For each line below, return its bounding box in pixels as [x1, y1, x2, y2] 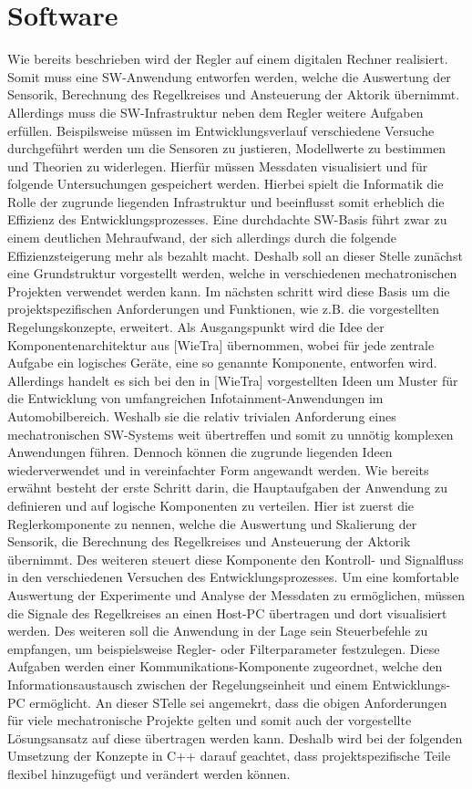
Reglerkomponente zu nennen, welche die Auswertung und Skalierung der [7, 514, 417, 533]
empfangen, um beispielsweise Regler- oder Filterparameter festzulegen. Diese [7, 638, 440, 658]
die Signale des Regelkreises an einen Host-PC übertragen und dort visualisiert [7, 603, 447, 622]
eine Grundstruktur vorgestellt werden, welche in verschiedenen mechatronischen [7, 264, 457, 283]
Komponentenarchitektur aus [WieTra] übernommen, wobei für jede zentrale [7, 335, 435, 354]
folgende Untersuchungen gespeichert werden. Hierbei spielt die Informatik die [7, 174, 444, 193]
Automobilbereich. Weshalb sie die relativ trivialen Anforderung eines [7, 407, 396, 425]
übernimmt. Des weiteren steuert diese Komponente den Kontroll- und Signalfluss [7, 549, 464, 568]
